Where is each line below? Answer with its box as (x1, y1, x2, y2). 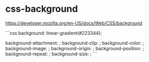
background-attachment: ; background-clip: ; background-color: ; (5, 39, 145, 46)
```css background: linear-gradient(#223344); (5, 30, 102, 36)
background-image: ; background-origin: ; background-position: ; (5, 45, 144, 51)
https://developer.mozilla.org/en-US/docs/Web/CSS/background (5, 20, 142, 26)
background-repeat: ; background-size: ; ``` (5, 51, 98, 57)
